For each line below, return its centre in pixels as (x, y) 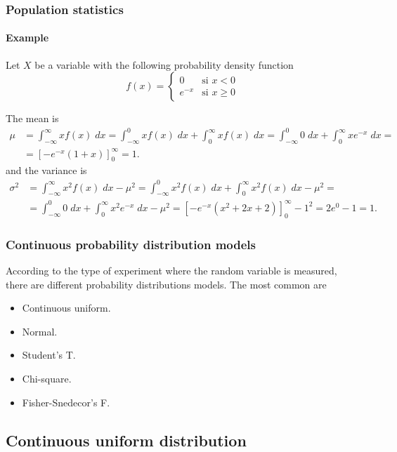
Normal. (40, 331)
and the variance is (46, 170)
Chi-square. (47, 378)
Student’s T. (49, 355)
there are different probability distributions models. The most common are (166, 284)
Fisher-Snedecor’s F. (66, 402)
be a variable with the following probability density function (164, 64)
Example (27, 38)
